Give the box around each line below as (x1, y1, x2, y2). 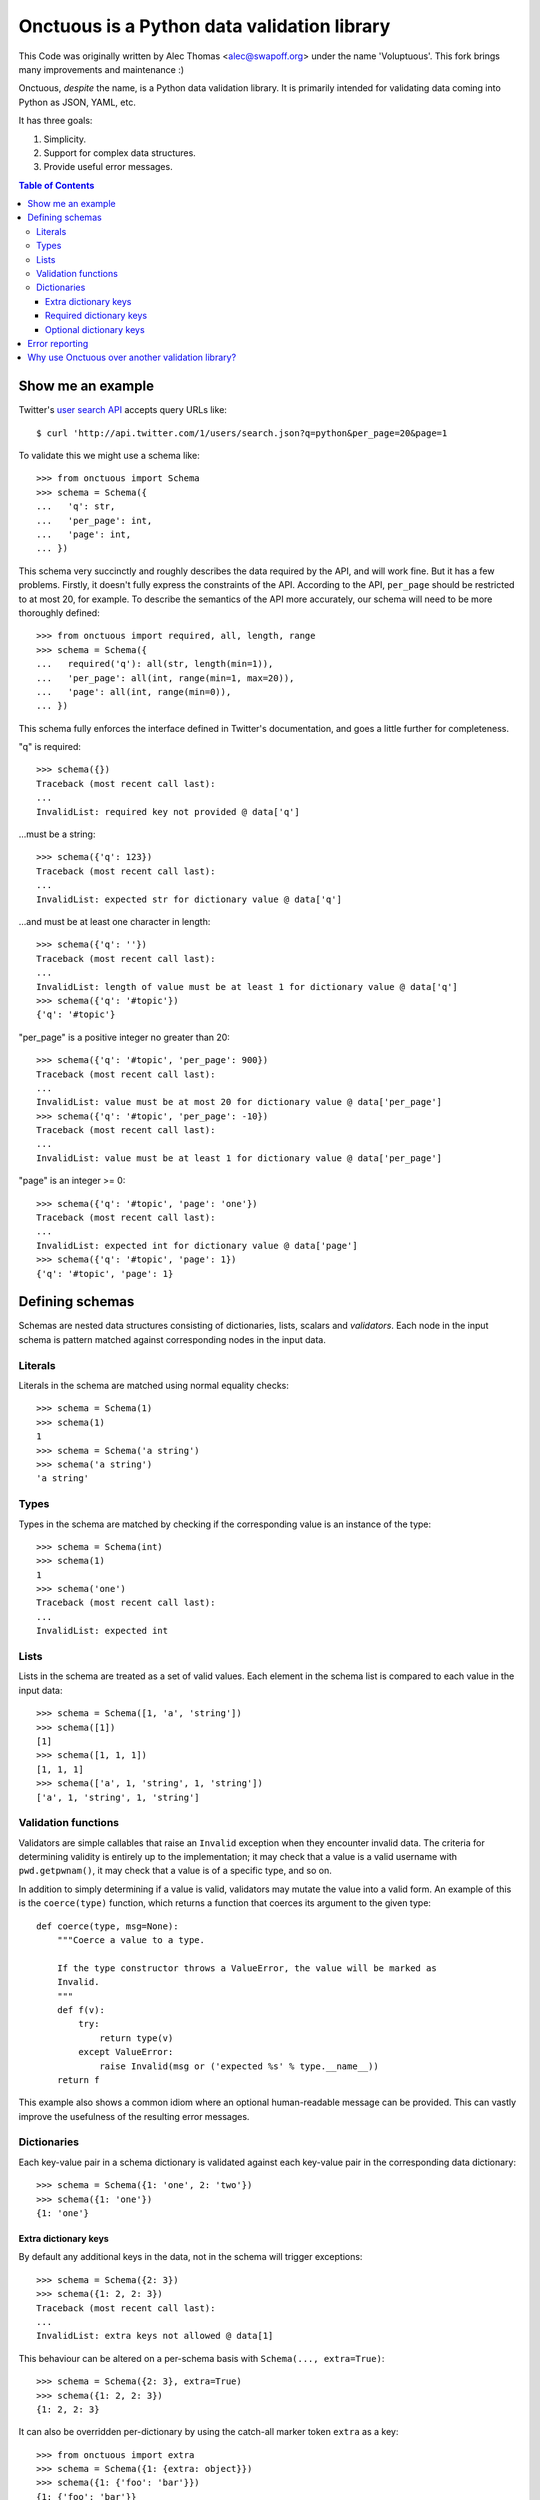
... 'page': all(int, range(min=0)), (36, 686, 232, 697)
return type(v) (99, 2032, 174, 2044)
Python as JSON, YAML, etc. (18, 96, 137, 108)
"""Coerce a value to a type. (56, 1934, 205, 1945)
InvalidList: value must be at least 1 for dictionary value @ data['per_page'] (36, 1152, 443, 1164)
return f (56, 2074, 100, 2085)
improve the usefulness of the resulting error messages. (18, 2110, 250, 2122)
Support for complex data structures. (43, 146, 197, 159)
